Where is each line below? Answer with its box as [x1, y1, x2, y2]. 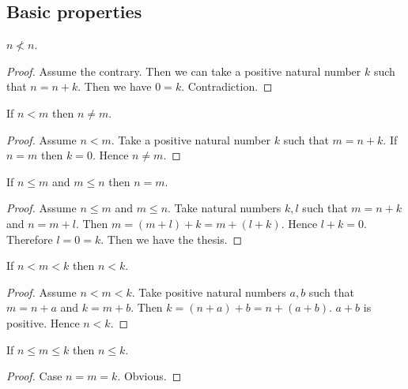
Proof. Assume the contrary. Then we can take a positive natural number [6, 62, 361, 79]
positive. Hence [6, 314, 80, 331]
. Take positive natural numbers [131, 283, 286, 300]
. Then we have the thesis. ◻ [100, 230, 243, 247]
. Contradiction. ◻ [181, 78, 273, 95]
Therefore [6, 230, 53, 247]
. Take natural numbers [168, 200, 281, 216]
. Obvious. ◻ [117, 368, 182, 384]
